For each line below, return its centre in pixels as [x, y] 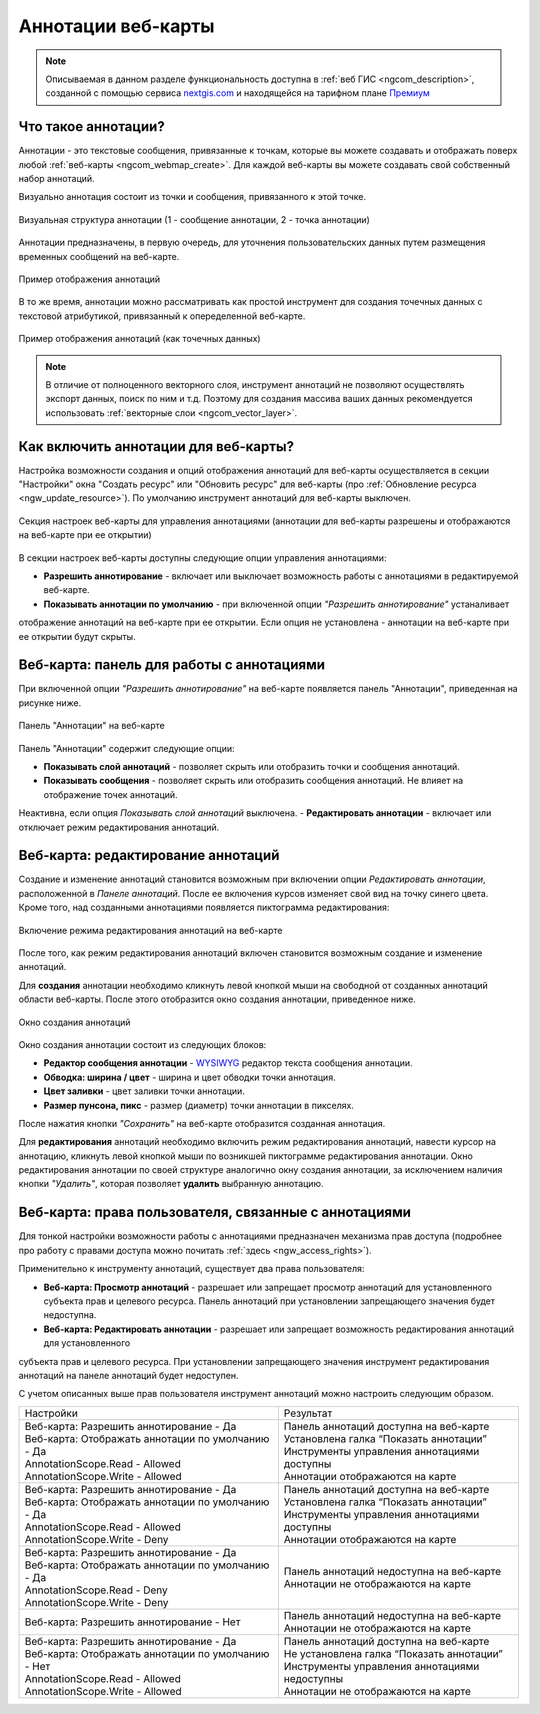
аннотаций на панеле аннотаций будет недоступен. [128, 1375]
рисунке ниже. [50, 702]
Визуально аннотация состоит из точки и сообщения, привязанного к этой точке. [192, 197]
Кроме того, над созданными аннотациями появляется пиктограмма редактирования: [204, 907]
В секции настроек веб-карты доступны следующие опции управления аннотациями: [202, 557]
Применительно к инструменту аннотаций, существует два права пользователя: [191, 1269]
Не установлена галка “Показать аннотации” [393, 1653]
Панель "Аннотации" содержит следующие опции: [126, 748]
